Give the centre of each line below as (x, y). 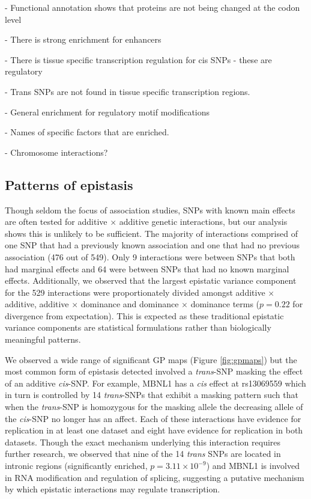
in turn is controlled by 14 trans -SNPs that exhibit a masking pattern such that (152, 395)
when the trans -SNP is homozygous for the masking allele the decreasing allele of (154, 407)
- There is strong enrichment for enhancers (83, 39)
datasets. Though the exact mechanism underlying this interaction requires (143, 442)
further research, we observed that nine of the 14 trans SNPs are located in (143, 454)
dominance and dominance (130, 304)
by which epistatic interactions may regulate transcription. (113, 489)
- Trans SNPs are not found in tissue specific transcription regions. (128, 91)
